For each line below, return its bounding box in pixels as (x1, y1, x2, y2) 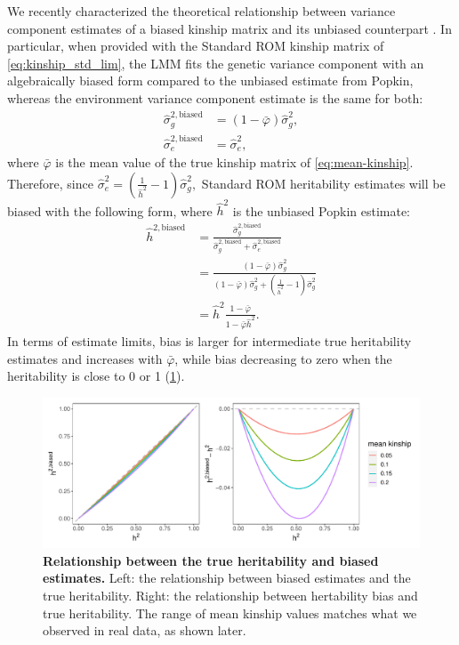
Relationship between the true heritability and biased (43, 551, 379, 569)
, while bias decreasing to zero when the (174, 349, 392, 367)
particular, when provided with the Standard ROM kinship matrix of (7, 36, 384, 55)
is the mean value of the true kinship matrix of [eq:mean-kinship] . (55, 152, 414, 171)
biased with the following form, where (7, 201, 213, 220)
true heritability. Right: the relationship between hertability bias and (43, 585, 418, 604)
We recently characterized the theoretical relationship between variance (7, 2, 396, 20)
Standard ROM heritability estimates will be (201, 173, 446, 192)
